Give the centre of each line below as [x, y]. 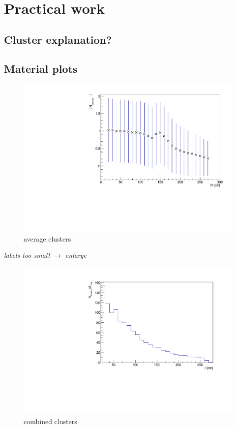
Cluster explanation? [58, 39]
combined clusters [50, 421]
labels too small [27, 255]
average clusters [47, 238]
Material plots [41, 68]
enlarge [76, 255]
